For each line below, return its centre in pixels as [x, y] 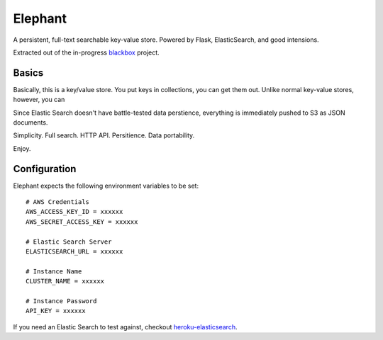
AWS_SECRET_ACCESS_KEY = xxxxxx [82, 222]
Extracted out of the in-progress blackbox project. [86, 52]
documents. [30, 123]
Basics [28, 73]
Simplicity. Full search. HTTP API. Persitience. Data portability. [104, 135]
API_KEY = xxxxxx [56, 311]
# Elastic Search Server [69, 242]
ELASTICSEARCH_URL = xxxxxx [74, 252]
